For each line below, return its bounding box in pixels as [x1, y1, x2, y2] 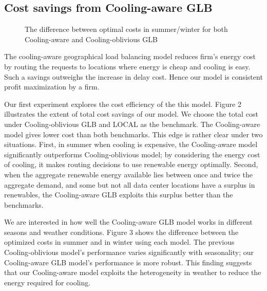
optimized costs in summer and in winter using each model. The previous [4, 237, 235, 247]
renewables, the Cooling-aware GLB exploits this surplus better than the [4, 189, 233, 200]
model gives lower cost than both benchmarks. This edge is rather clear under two [4, 129, 263, 139]
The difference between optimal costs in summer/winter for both [25, 24, 228, 34]
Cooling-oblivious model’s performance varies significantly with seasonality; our [4, 247, 254, 258]
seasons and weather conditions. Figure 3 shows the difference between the [4, 226, 239, 237]
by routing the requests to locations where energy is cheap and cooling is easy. [4, 61, 251, 71]
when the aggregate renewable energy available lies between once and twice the [4, 169, 253, 179]
